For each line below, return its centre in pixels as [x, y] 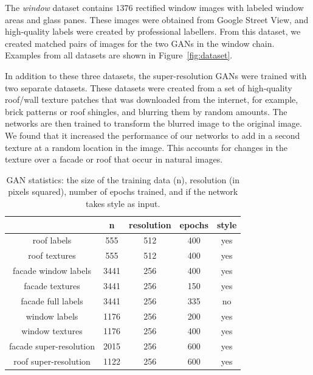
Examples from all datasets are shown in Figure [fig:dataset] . [119, 55]
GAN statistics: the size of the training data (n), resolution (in [123, 179]
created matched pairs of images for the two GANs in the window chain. [140, 43]
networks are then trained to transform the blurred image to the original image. [153, 123]
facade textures [52, 285]
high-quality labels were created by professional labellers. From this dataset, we [153, 31]
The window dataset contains [59, 7]
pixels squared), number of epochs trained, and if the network [123, 191]
